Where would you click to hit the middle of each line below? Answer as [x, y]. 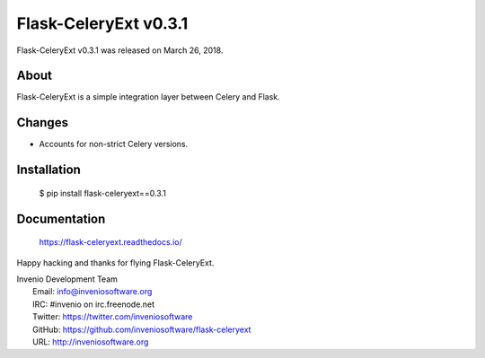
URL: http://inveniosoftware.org [91, 342]
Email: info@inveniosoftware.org [93, 292]
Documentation [61, 218]
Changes [43, 122]
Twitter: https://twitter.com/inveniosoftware [113, 317]
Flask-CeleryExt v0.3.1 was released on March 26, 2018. [120, 50]
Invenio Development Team [67, 279]
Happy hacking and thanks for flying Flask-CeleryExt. [115, 262]
